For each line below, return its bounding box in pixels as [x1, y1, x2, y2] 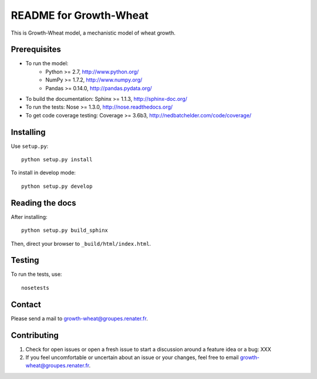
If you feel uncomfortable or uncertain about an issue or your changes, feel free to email [25, 354, 239, 361]
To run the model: [25, 60, 69, 67]
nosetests [21, 285, 49, 291]
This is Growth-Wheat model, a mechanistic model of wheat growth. [11, 29, 176, 36]
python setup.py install [21, 156, 93, 163]
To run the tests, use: [11, 270, 62, 278]
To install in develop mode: [11, 169, 76, 176]
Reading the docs [11, 198, 76, 208]
